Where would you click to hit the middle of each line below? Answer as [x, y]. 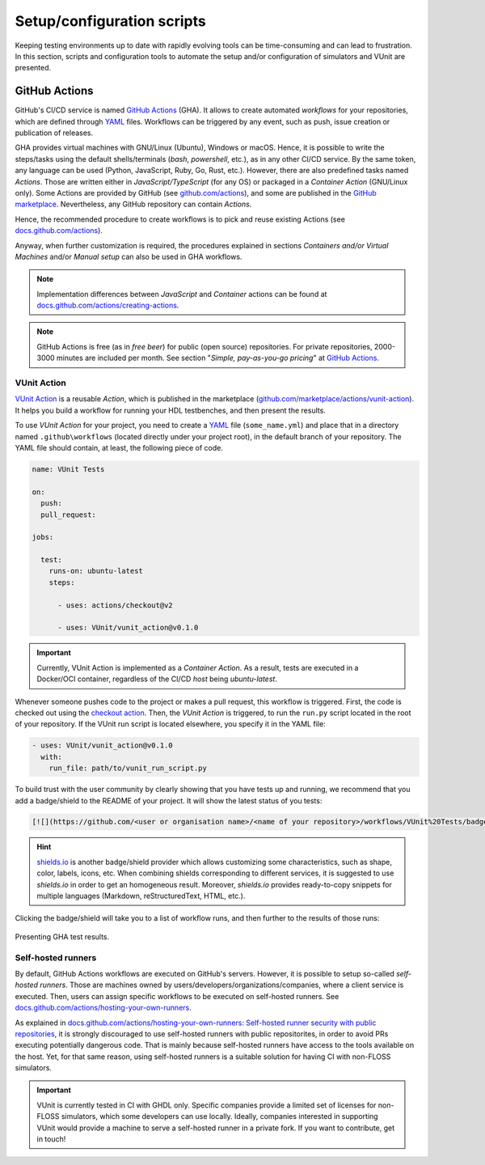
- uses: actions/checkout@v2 [115, 605]
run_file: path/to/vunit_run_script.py [128, 768]
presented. [33, 68]
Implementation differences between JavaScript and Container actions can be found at [182, 294]
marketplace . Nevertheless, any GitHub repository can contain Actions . [133, 204]
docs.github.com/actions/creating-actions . [108, 305]
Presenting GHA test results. [62, 936]
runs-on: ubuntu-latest [96, 571]
